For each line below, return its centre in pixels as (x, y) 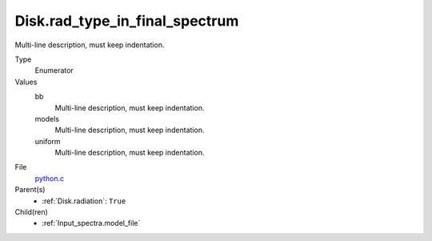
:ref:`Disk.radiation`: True (84, 201)
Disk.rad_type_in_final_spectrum (127, 21)
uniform (48, 141)
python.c (49, 178)
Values (26, 82)
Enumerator (54, 70)
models (47, 118)
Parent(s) (30, 190)
